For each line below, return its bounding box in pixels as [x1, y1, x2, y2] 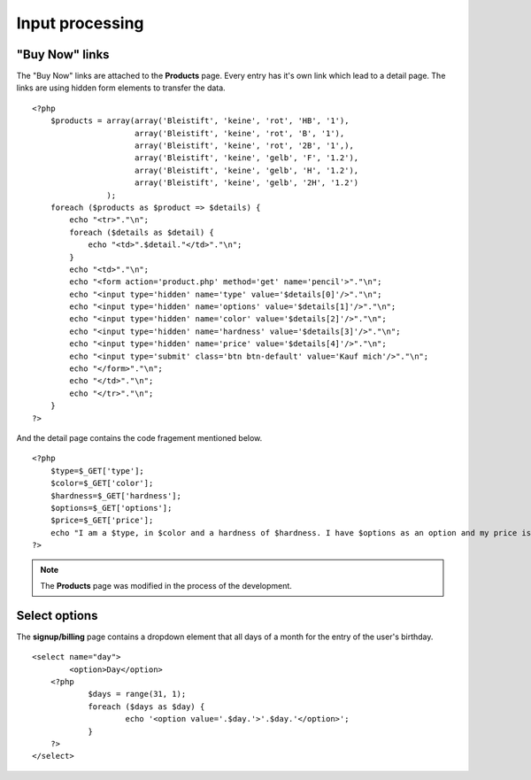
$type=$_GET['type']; [50, 466, 145, 475]
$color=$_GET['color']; [50, 478, 154, 489]
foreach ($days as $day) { [88, 701, 205, 712]
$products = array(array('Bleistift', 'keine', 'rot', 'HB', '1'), [50, 116, 350, 126]
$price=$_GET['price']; [50, 515, 154, 526]
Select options [16, 607, 98, 623]
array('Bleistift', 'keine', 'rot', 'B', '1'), [134, 128, 345, 138]
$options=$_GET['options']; [50, 503, 173, 513]
